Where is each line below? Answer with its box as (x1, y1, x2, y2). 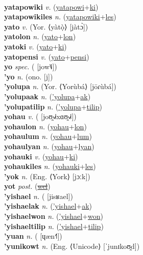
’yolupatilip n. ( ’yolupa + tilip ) (4, 101, 102, 111)
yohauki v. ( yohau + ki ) (4, 151, 78, 161)
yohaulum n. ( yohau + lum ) (4, 131, 92, 141)
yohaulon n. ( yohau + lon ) (4, 121, 87, 131)
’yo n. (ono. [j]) (4, 71, 53, 81)
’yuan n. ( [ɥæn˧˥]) (4, 231, 62, 241)
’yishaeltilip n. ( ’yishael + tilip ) (4, 220, 104, 231)
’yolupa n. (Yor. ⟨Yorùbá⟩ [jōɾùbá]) (4, 81, 116, 92)
